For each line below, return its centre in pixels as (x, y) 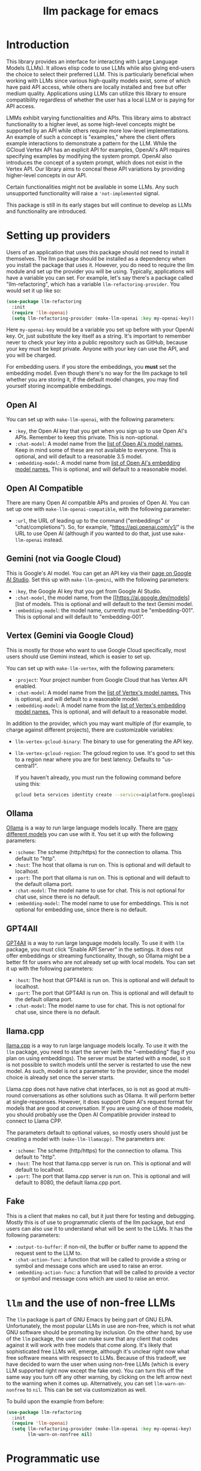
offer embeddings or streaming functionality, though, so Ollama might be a (98, 956)
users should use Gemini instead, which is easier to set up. (79, 657)
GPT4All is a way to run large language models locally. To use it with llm (95, 943)
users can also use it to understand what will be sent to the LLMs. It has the (100, 1228)
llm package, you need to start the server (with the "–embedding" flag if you (101, 1052)
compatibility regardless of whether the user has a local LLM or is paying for (100, 100)
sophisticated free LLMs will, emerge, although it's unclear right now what (98, 1351)
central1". (26, 766)
